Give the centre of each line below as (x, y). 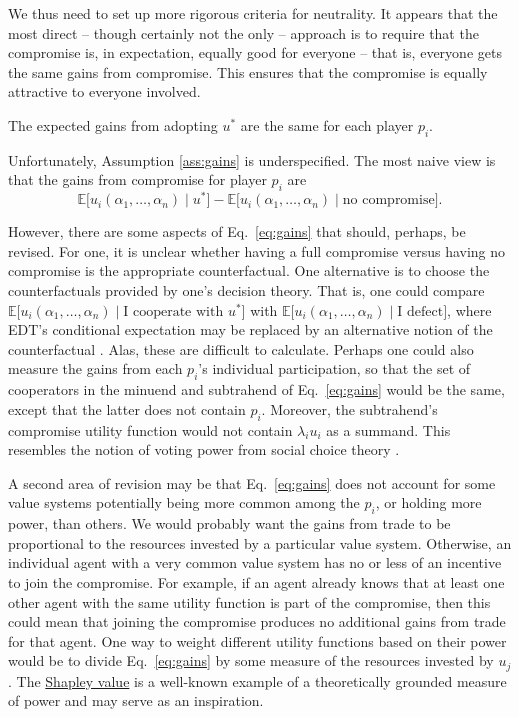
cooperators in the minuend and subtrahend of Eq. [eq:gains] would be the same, (256, 389)
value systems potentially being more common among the (184, 502)
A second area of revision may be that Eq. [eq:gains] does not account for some (252, 482)
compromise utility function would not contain (150, 429)
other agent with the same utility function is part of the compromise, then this (249, 601)
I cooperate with (173, 311)
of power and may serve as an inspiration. (136, 700)
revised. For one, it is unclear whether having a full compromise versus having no (257, 250)
